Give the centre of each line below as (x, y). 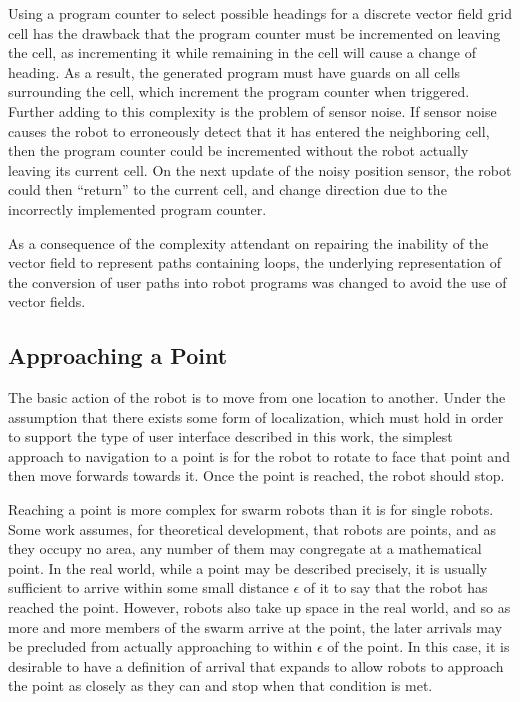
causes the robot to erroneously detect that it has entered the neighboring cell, (249, 130)
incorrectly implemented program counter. (137, 208)
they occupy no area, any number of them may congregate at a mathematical (245, 548)
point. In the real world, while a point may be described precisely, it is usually (248, 567)
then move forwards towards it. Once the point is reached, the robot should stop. (256, 475)
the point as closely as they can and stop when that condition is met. (220, 685)
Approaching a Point (118, 355)
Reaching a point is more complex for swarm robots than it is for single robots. (251, 509)
